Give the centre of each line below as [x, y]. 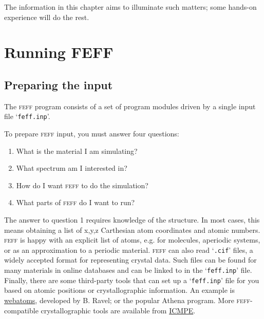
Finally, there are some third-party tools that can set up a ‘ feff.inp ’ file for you [132, 280]
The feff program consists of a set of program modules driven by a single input [130, 106]
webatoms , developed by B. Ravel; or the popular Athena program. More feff [127, 300]
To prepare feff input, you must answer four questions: [92, 134]
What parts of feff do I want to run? [76, 202]
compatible [21, 310]
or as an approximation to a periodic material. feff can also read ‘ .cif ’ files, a [129, 250]
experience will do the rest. [47, 17]
